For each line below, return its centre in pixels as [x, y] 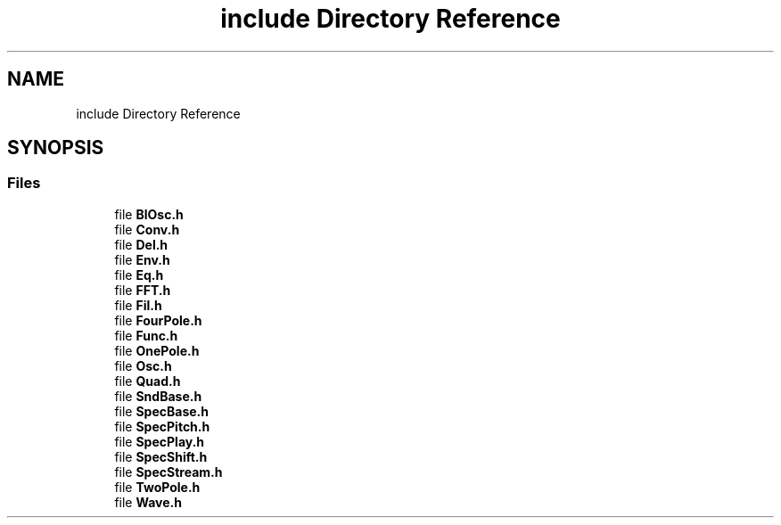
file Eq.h [139, 275]
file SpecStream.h [169, 472]
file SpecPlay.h [160, 441]
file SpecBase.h [161, 411]
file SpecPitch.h [162, 426]
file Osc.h [143, 365]
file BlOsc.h [149, 214]
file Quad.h [148, 381]
